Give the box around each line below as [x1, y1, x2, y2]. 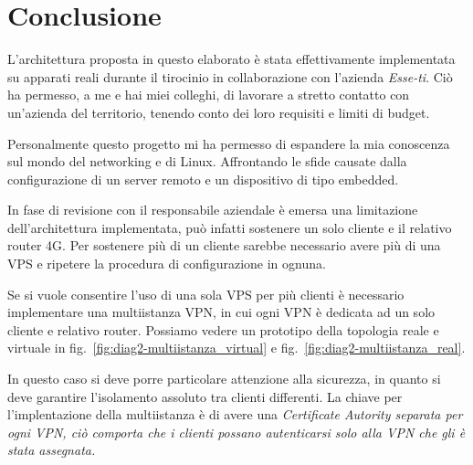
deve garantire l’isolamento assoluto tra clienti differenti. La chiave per [7, 386, 403, 406]
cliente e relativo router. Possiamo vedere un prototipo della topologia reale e [7, 320, 439, 339]
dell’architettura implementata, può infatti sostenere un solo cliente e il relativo [7, 217, 452, 237]
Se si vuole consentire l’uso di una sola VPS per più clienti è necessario [7, 284, 405, 303]
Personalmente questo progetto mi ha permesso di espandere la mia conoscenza [7, 133, 450, 153]
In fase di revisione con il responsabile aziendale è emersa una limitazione [7, 200, 418, 219]
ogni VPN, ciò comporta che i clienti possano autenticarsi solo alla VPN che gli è [7, 422, 466, 441]
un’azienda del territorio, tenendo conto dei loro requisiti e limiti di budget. [7, 102, 430, 122]
